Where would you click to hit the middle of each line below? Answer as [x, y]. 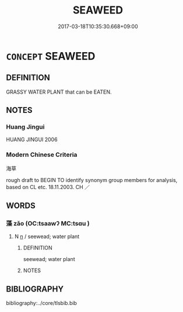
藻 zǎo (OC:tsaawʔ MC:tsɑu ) [48, 224]
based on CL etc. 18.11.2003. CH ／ [48, 187]
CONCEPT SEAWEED [51, 56]
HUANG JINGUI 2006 [32, 140]
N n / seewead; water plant [47, 236]
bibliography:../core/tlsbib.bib [42, 303]
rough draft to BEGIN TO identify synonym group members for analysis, [92, 180]
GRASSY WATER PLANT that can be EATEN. [59, 92]
